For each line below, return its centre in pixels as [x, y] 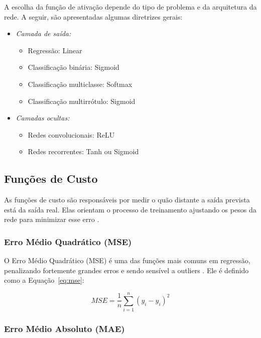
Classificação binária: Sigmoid [74, 67]
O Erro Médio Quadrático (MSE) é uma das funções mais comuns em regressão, [127, 260]
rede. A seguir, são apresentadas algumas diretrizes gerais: [93, 16]
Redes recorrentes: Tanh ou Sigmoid [83, 151]
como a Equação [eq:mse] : [44, 280]
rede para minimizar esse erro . [52, 219]
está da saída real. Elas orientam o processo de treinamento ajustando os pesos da [130, 209]
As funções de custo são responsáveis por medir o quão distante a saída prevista [127, 200]
